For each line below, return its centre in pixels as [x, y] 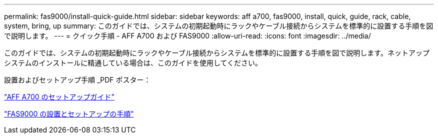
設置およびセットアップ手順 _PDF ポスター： [77, 80]
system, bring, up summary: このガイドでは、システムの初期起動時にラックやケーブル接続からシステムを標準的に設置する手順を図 [219, 26]
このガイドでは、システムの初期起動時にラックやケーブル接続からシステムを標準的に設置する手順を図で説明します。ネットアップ [217, 53]
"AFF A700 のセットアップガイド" [59, 97]
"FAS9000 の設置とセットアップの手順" [69, 114]
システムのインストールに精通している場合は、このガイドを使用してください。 [133, 63]
